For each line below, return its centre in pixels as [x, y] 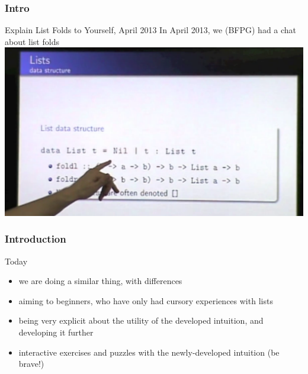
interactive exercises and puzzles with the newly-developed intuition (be [149, 352]
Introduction [36, 239]
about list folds [32, 41]
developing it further [56, 332]
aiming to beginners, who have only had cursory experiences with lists [146, 300]
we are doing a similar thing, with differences [100, 281]
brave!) [31, 364]
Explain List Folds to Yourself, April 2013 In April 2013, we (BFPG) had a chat [151, 30]
